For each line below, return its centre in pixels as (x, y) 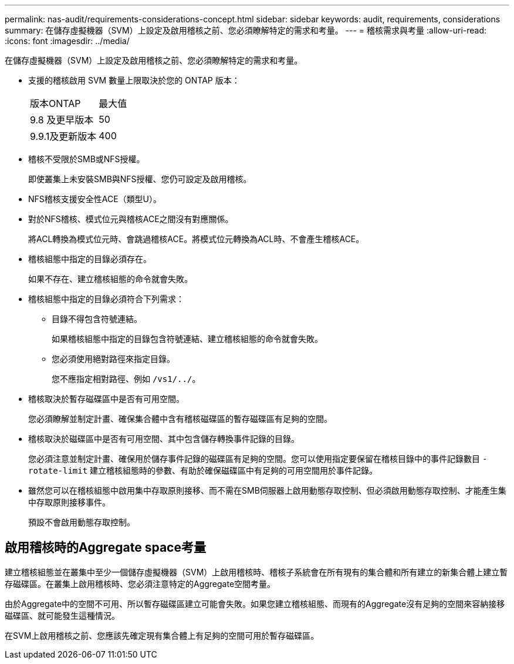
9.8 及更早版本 (62, 120)
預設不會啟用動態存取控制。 (82, 522)
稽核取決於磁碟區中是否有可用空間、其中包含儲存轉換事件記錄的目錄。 (164, 439)
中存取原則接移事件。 (69, 502)
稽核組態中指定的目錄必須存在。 (90, 259)
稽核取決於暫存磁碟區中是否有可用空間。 (106, 399)
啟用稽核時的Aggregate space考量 (105, 548)
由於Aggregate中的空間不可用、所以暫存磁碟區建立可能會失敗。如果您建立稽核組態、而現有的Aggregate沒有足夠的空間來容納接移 (255, 603)
